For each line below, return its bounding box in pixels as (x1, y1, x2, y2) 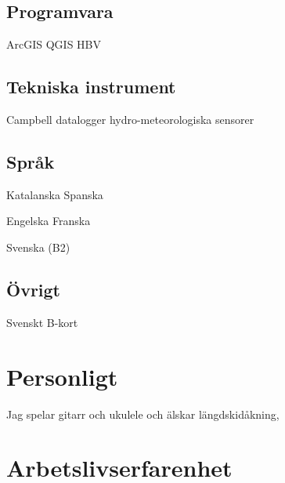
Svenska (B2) (6, 238, 70, 255)
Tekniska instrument (6, 74, 176, 99)
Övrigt (6, 277, 61, 301)
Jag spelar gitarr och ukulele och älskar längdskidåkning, (6, 405, 280, 422)
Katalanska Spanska (6, 186, 103, 202)
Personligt (6, 360, 118, 392)
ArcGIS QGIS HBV (6, 36, 101, 53)
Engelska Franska (6, 212, 91, 229)
